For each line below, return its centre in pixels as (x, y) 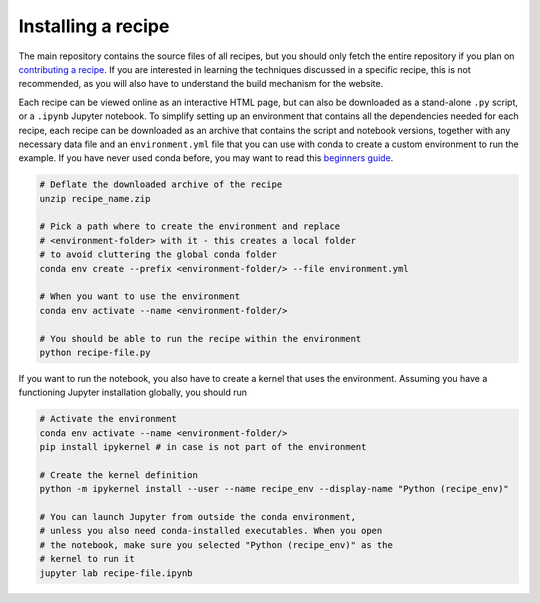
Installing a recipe (94, 26)
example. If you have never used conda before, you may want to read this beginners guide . (206, 158)
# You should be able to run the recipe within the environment (200, 338)
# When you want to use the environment (139, 296)
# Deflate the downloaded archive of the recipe (161, 184)
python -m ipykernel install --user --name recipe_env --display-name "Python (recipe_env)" (274, 489)
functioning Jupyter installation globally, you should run (133, 392)
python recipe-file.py (95, 352)
